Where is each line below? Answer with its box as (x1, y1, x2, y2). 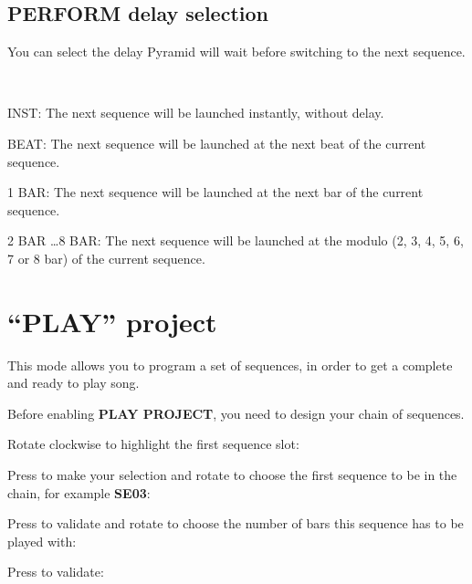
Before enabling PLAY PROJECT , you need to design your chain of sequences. (7, 403, 465, 422)
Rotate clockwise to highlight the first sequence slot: (7, 434, 299, 454)
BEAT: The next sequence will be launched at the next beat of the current (7, 133, 426, 152)
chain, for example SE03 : (7, 483, 151, 502)
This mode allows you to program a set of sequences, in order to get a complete (7, 355, 453, 374)
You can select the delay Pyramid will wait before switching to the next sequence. (7, 42, 466, 61)
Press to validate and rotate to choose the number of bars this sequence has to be (7, 514, 464, 533)
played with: (7, 531, 77, 550)
